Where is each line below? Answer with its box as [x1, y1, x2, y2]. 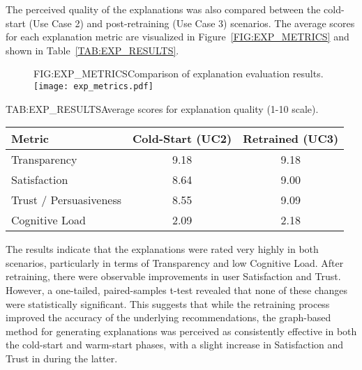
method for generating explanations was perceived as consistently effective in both [6, 323, 357, 338]
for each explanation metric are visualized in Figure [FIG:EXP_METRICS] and [6, 29, 349, 44]
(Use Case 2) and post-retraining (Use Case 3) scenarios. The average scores [29, 15, 355, 30]
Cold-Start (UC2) [133, 130, 232, 147]
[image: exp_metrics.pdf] [33, 81, 153, 91]
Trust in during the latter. [6, 350, 118, 365]
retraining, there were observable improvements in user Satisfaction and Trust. [6, 269, 341, 284]
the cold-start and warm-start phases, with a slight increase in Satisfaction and [6, 337, 344, 352]
